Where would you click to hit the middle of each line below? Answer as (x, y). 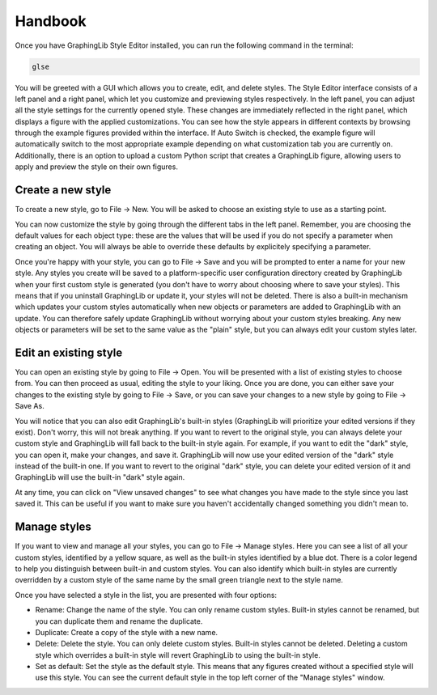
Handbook (51, 21)
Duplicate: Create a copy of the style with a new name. (127, 632)
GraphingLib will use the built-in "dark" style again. (100, 477)
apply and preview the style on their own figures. (96, 167)
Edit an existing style (69, 352)
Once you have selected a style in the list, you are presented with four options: (146, 595)
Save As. (30, 406)
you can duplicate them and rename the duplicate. (119, 621)
